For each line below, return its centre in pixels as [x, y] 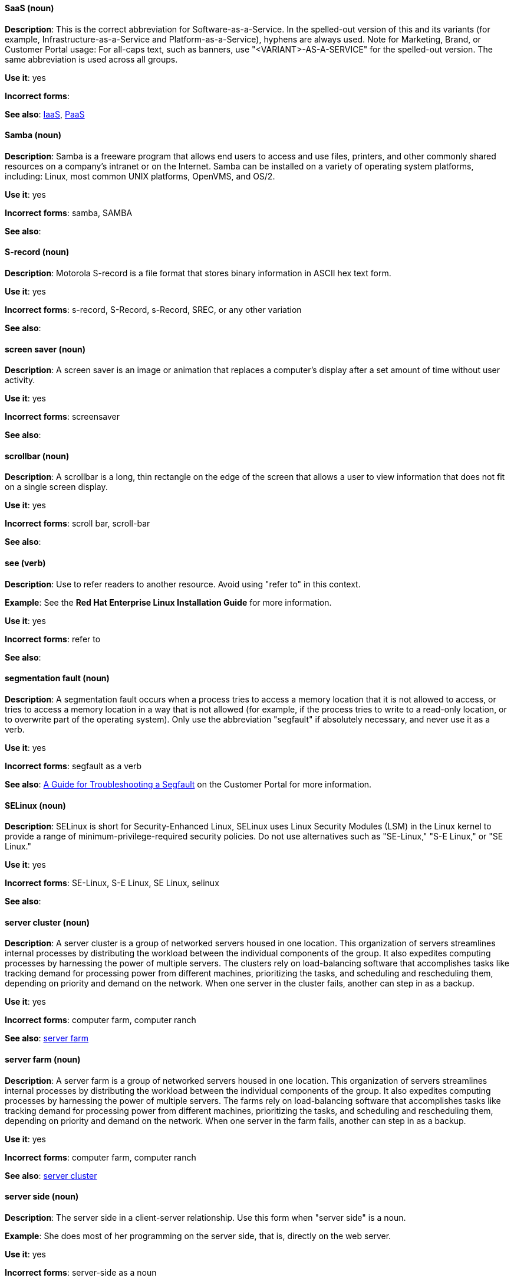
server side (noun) [42, 1197]
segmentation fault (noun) [57, 678]
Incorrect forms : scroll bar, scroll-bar [78, 524]
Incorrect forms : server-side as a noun [81, 1272]
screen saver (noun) [45, 349]
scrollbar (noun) [37, 456]
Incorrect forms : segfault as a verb [73, 766]
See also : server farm [47, 1038]
